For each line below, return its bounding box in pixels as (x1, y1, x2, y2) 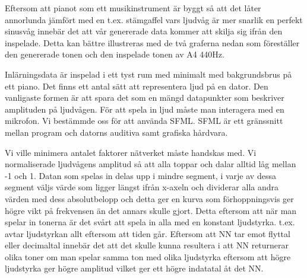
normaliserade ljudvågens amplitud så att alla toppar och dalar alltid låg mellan (5, 158, 296, 170)
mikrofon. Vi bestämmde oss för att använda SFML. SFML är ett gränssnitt (5, 114, 283, 127)
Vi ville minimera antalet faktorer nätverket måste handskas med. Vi (5, 146, 257, 158)
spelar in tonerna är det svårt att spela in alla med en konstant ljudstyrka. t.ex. (5, 216, 295, 228)
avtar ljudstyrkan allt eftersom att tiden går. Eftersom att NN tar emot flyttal (5, 227, 290, 239)
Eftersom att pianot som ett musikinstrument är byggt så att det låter (5, 2, 261, 14)
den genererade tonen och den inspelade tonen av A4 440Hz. (5, 48, 224, 60)
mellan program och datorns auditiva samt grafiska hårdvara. (5, 126, 228, 138)
